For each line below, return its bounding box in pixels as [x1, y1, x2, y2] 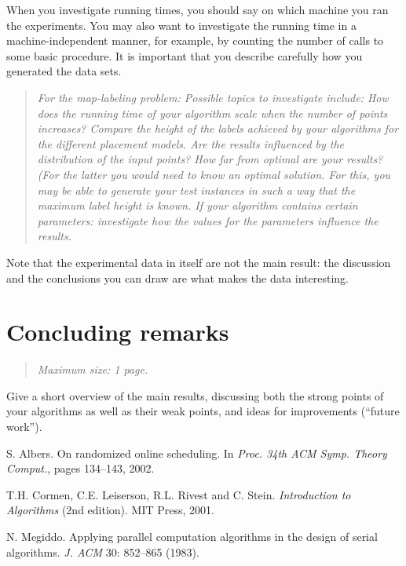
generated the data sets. [6, 63, 122, 79]
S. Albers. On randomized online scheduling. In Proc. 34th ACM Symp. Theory [6, 444, 387, 461]
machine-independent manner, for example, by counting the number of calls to [6, 32, 384, 49]
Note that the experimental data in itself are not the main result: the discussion [6, 254, 391, 270]
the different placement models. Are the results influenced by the [37, 135, 345, 152]
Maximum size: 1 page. [37, 361, 148, 378]
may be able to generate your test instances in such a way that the [37, 181, 356, 198]
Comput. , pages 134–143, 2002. [6, 460, 155, 477]
